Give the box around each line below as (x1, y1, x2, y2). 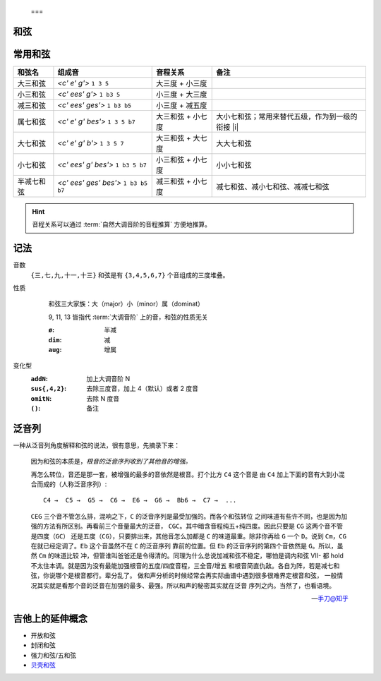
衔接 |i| (216, 122, 239, 132)
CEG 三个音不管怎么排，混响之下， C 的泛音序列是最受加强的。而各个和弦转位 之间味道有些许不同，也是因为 (30, 512, 341, 520)
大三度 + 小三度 (156, 78, 207, 88)
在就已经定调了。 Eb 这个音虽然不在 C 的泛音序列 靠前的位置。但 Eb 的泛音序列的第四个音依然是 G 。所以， (30, 541, 338, 550)
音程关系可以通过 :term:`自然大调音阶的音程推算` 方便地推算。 (32, 220, 212, 229)
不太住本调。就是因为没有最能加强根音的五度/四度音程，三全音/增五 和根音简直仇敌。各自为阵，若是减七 (30, 561, 334, 569)
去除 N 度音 (86, 394, 120, 402)
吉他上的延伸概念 (13, 613, 87, 625)
